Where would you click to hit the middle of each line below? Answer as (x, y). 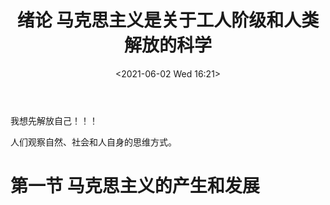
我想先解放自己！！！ (54, 120)
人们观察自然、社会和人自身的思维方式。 (93, 142)
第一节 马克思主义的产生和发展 (135, 186)
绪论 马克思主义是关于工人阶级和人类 (168, 20)
